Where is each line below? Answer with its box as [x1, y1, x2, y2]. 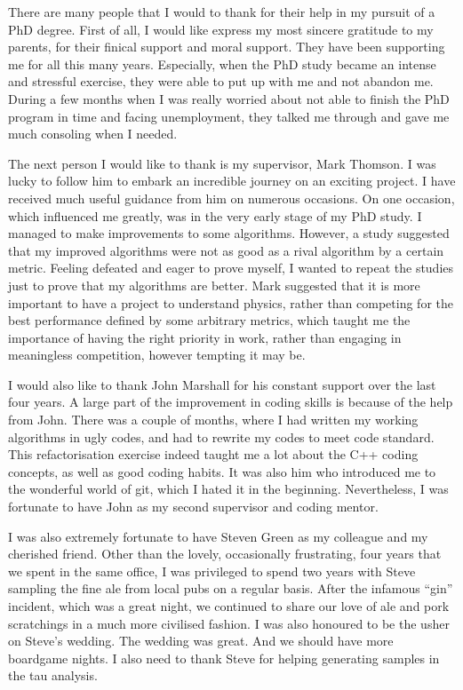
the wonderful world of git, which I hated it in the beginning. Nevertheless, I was [8, 480, 449, 498]
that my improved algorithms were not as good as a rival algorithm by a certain [8, 241, 444, 259]
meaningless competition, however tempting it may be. [8, 345, 306, 364]
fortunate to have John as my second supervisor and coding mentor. [8, 497, 379, 516]
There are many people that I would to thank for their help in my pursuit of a [8, 3, 435, 20]
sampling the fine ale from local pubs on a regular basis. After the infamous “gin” [8, 579, 453, 598]
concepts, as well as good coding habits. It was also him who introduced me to [8, 462, 436, 480]
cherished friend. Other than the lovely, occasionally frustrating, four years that [8, 544, 442, 563]
